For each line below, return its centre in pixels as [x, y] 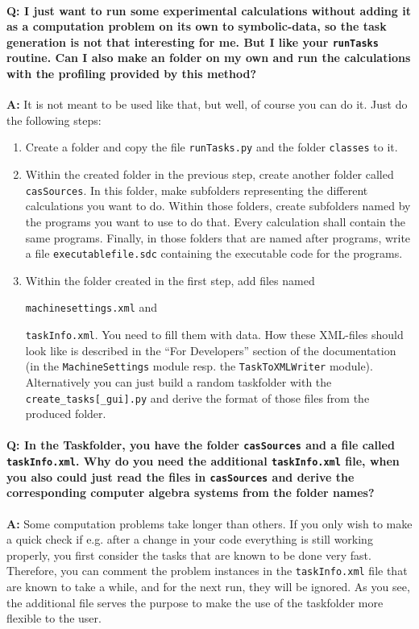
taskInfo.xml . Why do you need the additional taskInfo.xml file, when [203, 461]
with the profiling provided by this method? [132, 74]
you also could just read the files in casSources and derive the [180, 476]
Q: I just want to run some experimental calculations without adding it [209, 10]
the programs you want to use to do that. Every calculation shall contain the [215, 221]
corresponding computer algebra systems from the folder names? [191, 492]
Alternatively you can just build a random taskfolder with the [178, 381]
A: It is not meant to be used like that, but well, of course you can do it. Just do [207, 104]
